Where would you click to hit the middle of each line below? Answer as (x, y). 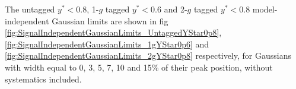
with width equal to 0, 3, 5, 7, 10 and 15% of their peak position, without (139, 67)
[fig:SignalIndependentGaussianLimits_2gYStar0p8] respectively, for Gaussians (148, 55)
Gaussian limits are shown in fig (110, 20)
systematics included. (43, 79)
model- (265, 9)
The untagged (30, 9)
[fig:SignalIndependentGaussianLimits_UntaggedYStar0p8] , (113, 32)
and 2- (176, 9)
